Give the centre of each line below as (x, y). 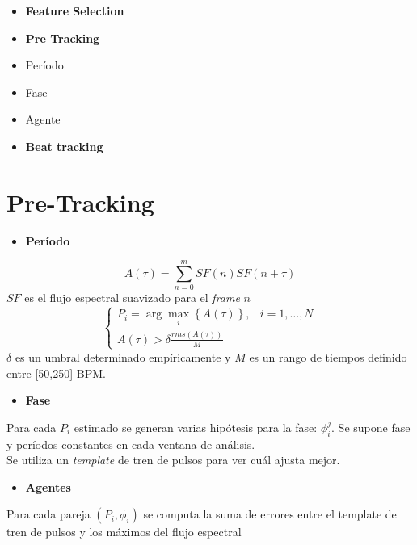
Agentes (48, 486)
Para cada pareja (48, 514)
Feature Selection (75, 10)
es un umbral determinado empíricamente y (123, 356)
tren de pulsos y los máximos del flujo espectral (124, 532)
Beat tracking (64, 146)
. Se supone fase (371, 427)
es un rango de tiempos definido (328, 356)
